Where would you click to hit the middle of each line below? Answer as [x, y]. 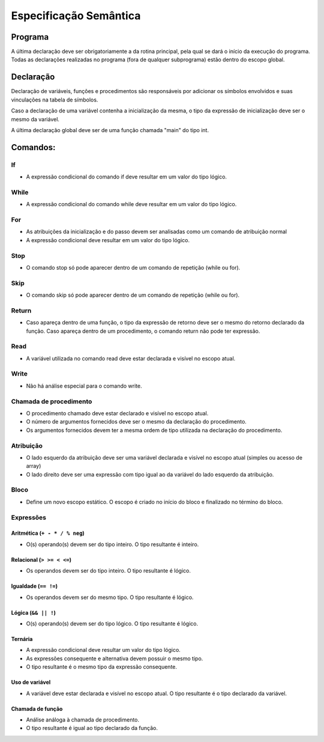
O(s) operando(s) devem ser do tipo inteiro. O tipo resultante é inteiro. [112, 544]
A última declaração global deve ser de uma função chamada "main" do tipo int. [110, 130]
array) [34, 466]
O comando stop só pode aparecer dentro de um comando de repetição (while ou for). [133, 267]
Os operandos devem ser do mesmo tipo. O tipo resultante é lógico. [110, 597]
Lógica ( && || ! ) [34, 612]
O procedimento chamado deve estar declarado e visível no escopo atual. [117, 413]
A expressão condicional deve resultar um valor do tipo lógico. [103, 650]
